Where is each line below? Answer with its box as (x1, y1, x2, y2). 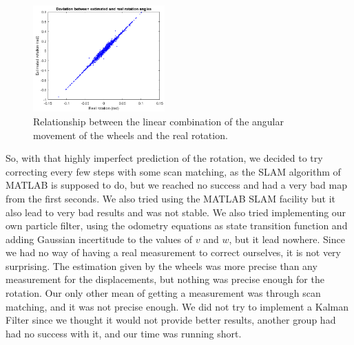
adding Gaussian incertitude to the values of (6, 231, 193, 246)
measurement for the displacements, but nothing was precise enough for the (6, 272, 324, 286)
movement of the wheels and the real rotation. (33, 127, 228, 142)
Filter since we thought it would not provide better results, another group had (6, 313, 336, 327)
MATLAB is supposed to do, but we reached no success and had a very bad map (6, 178, 347, 192)
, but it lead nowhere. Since (229, 231, 345, 246)
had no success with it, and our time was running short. (6, 326, 242, 340)
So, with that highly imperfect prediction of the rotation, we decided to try (6, 151, 323, 165)
